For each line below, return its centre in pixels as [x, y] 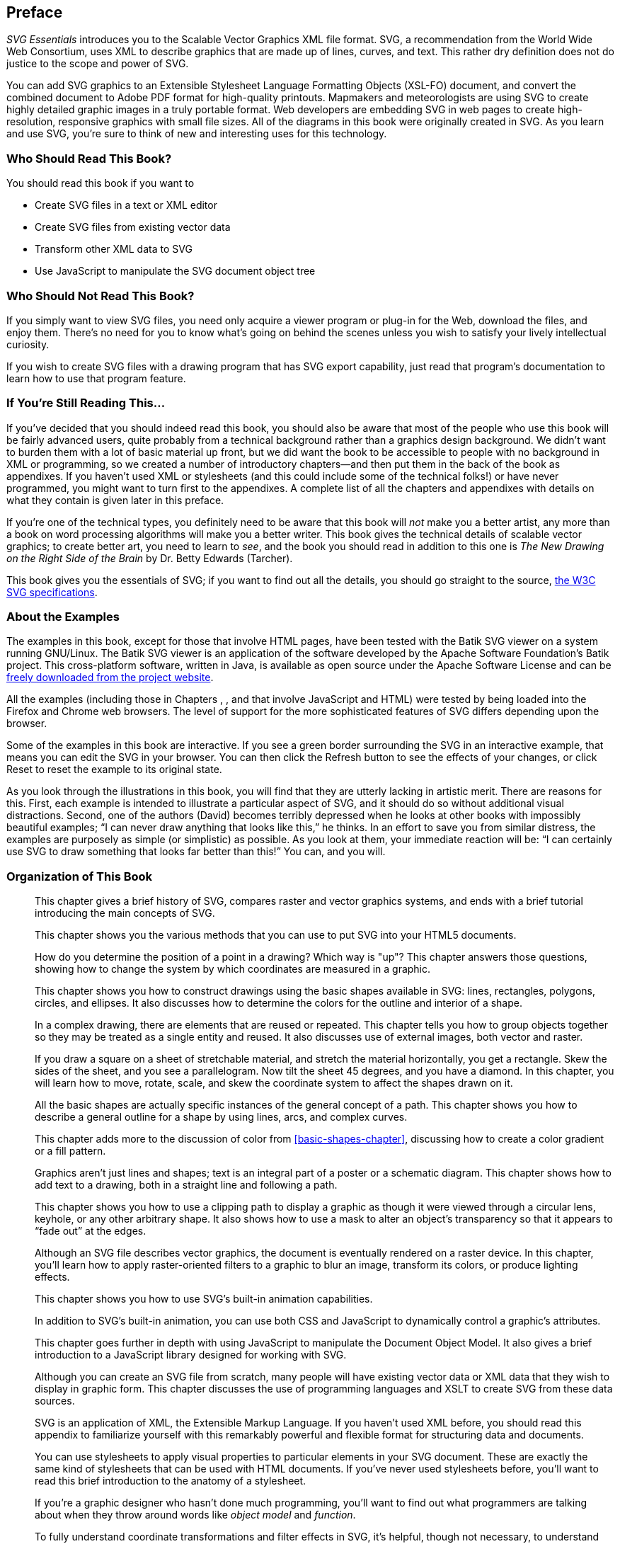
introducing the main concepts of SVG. [125, 913]
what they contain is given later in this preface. [115, 500]
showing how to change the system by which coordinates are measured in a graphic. [233, 969]
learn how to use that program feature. [96, 378]
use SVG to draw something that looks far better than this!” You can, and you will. [196, 852]
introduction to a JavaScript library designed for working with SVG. [191, 1355]
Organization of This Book [80, 876]
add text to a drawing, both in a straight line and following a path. [186, 1185]
